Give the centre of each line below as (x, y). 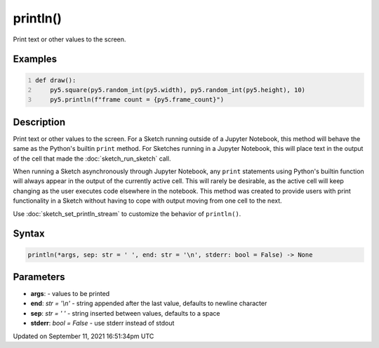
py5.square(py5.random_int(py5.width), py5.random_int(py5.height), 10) (178, 90)
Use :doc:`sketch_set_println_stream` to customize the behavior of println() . (127, 213)
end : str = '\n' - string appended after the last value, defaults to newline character (149, 303)
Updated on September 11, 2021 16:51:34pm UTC (84, 336)
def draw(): (56, 80)
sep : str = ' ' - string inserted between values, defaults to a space (125, 313)
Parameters (39, 277)
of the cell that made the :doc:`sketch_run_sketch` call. (92, 159)
